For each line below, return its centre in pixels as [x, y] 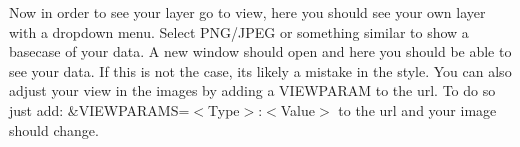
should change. [54, 129]
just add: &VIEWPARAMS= [99, 109]
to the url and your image [417, 109]
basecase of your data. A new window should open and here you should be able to [260, 51]
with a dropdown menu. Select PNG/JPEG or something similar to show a [239, 31]
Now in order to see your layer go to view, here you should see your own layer [247, 12]
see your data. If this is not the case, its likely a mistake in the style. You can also [260, 70]
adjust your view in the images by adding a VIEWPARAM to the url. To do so [252, 90]
